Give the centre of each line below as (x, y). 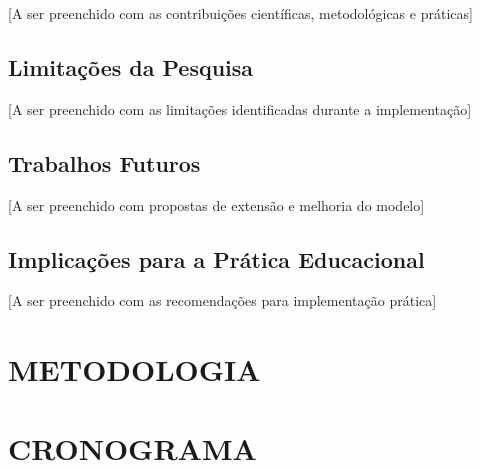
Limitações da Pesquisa (131, 66)
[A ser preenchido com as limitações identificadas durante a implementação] (240, 108)
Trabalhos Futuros (104, 162)
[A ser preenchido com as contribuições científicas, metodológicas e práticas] (240, 13)
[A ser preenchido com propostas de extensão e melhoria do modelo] (216, 204)
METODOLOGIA (134, 369)
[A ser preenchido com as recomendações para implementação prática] (222, 300)
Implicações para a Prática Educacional (216, 258)
